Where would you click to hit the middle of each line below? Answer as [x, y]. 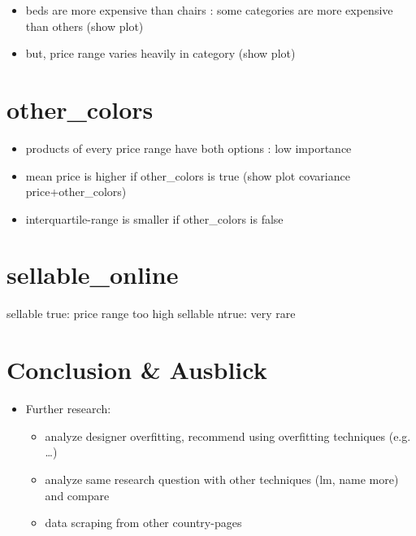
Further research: [68, 409]
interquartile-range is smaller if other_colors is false [154, 218]
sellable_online [93, 275]
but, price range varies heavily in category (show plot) [160, 53]
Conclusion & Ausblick [137, 370]
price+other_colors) [76, 192]
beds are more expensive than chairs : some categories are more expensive [209, 10]
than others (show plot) [84, 26]
